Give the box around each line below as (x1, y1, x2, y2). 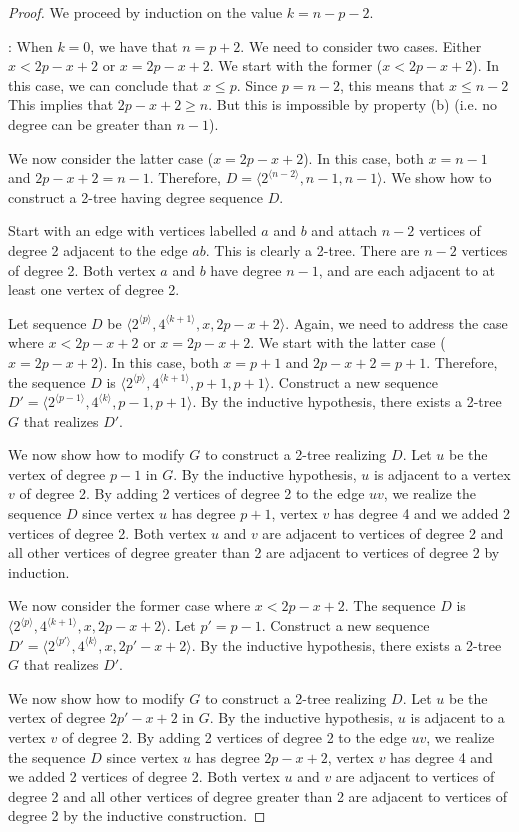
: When (8, 35, 53, 56)
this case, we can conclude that (8, 74, 199, 95)
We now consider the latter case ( (8, 147, 214, 168)
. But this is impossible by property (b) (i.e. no (208, 94, 497, 115)
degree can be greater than (8, 113, 172, 134)
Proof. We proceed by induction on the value (8, 2, 283, 22)
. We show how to (382, 167, 492, 188)
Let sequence (8, 312, 87, 333)
